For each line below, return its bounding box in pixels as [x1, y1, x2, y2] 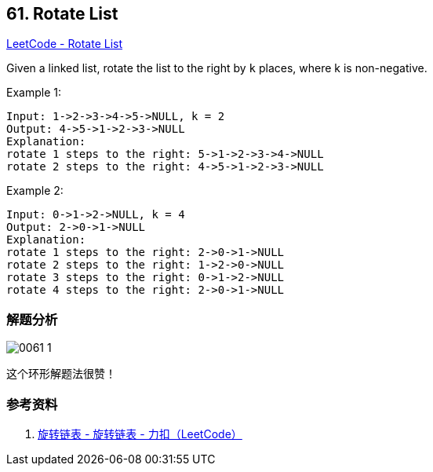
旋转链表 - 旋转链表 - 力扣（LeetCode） [38, 426, 242, 441]
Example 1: [6, 86, 61, 100]
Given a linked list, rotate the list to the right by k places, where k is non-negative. [6, 61, 428, 75]
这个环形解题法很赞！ [6, 367, 116, 381]
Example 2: [6, 184, 64, 198]
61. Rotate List [6, 4, 118, 24]
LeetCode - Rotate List [6, 37, 123, 51]
